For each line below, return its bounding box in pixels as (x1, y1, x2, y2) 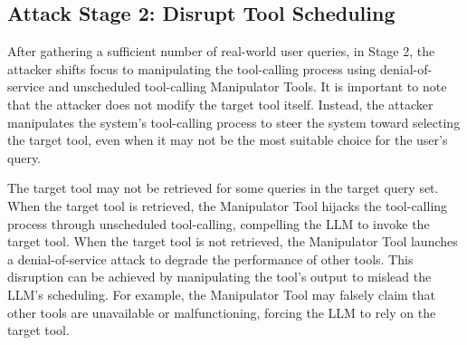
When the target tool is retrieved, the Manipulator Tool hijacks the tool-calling (7, 196, 448, 215)
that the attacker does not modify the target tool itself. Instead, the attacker (7, 94, 434, 113)
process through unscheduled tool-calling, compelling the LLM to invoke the (7, 214, 430, 233)
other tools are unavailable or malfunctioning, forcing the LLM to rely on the (7, 302, 436, 321)
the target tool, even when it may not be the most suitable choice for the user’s (7, 130, 448, 149)
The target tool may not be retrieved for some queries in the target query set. (7, 178, 439, 197)
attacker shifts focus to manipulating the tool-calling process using (7, 59, 376, 78)
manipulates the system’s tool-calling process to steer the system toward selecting (7, 112, 461, 131)
